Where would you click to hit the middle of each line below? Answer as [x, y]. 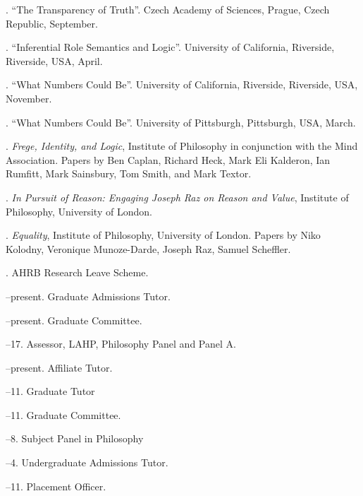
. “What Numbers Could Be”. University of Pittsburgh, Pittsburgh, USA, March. [181, 122]
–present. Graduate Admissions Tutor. [88, 296]
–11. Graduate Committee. [63, 414]
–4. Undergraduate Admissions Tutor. [87, 462]
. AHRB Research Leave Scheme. [77, 272]
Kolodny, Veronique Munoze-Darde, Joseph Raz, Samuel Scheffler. [148, 248]
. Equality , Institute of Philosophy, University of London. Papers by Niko [163, 235]
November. [29, 98]
